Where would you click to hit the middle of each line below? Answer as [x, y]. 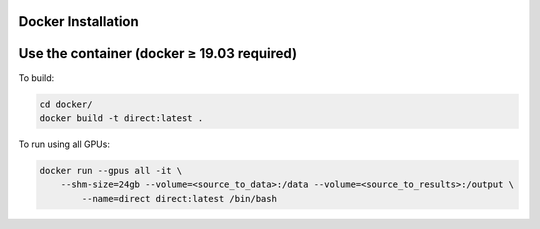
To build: [36, 77]
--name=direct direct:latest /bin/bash [179, 198]
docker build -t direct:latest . [121, 118]
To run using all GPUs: [64, 144]
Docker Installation [78, 21]
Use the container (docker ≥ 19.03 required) [158, 53]
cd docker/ [66, 104]
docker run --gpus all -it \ [111, 170]
